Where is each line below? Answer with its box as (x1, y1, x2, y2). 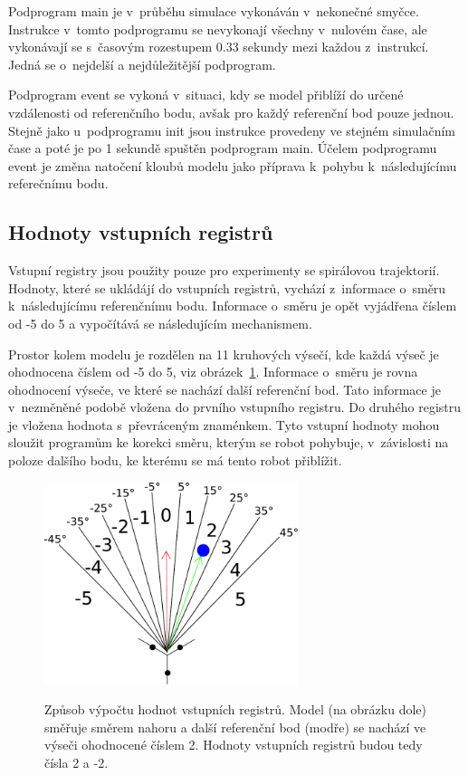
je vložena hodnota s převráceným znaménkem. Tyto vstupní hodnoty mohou (8, 415, 440, 434)
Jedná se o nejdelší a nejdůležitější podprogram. (8, 54, 276, 73)
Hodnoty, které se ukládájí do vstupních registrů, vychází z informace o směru (8, 278, 446, 297)
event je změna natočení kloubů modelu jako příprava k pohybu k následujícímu (8, 156, 457, 175)
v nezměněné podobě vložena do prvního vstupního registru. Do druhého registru (8, 397, 462, 416)
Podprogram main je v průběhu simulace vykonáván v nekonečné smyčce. (8, 2, 419, 20)
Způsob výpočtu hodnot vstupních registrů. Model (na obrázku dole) (44, 700, 426, 719)
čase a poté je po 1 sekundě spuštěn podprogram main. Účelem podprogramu (8, 139, 437, 158)
